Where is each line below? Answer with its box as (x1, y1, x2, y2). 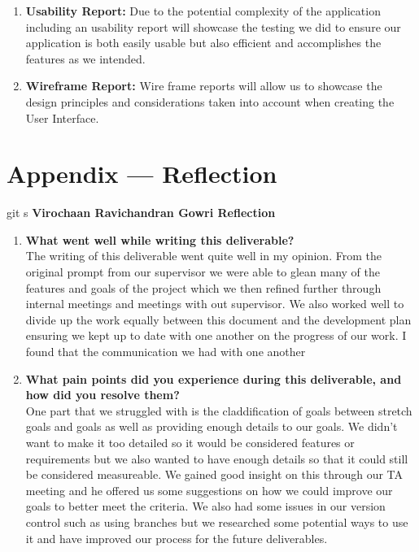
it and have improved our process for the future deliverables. (25, 529, 328, 546)
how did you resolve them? (25, 386, 180, 403)
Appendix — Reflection (7, 157, 277, 190)
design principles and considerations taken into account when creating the (25, 93, 395, 110)
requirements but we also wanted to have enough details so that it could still (25, 450, 408, 467)
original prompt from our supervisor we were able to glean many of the (25, 263, 380, 280)
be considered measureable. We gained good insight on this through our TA (25, 466, 404, 483)
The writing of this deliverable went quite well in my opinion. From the (25, 247, 382, 264)
